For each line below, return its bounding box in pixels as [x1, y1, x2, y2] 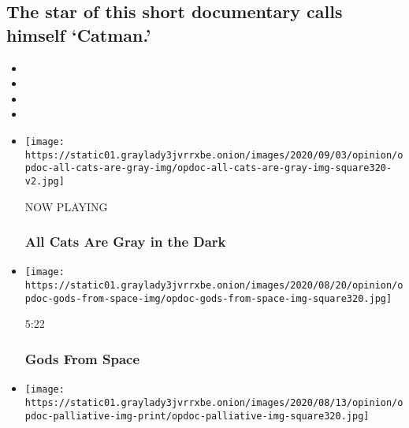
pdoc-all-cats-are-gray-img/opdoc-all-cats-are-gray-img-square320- [24, 162, 392, 174]
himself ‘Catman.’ [6, 22, 151, 47]
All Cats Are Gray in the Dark [24, 232, 226, 251]
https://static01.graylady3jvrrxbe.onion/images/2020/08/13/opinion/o [24, 396, 403, 408]
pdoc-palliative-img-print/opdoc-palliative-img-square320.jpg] [24, 410, 370, 422]
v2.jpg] [24, 175, 65, 187]
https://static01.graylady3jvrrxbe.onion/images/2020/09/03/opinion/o [24, 149, 403, 161]
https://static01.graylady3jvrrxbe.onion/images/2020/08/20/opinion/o [24, 280, 403, 292]
